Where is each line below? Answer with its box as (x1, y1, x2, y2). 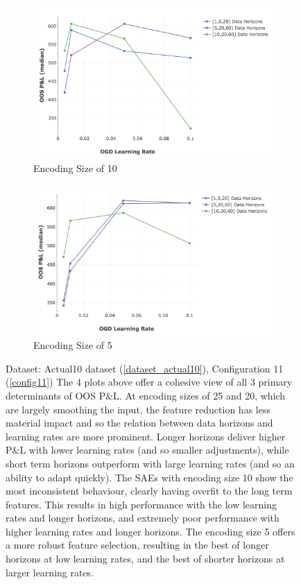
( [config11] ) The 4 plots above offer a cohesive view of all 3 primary (6, 375, 293, 389)
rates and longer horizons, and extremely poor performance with (6, 510, 279, 525)
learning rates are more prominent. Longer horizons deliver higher (6, 429, 286, 443)
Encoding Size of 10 (33, 160, 117, 175)
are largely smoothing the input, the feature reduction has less (6, 402, 270, 416)
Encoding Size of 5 (33, 338, 112, 352)
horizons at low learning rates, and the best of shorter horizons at (6, 551, 285, 566)
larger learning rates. (6, 565, 94, 579)
